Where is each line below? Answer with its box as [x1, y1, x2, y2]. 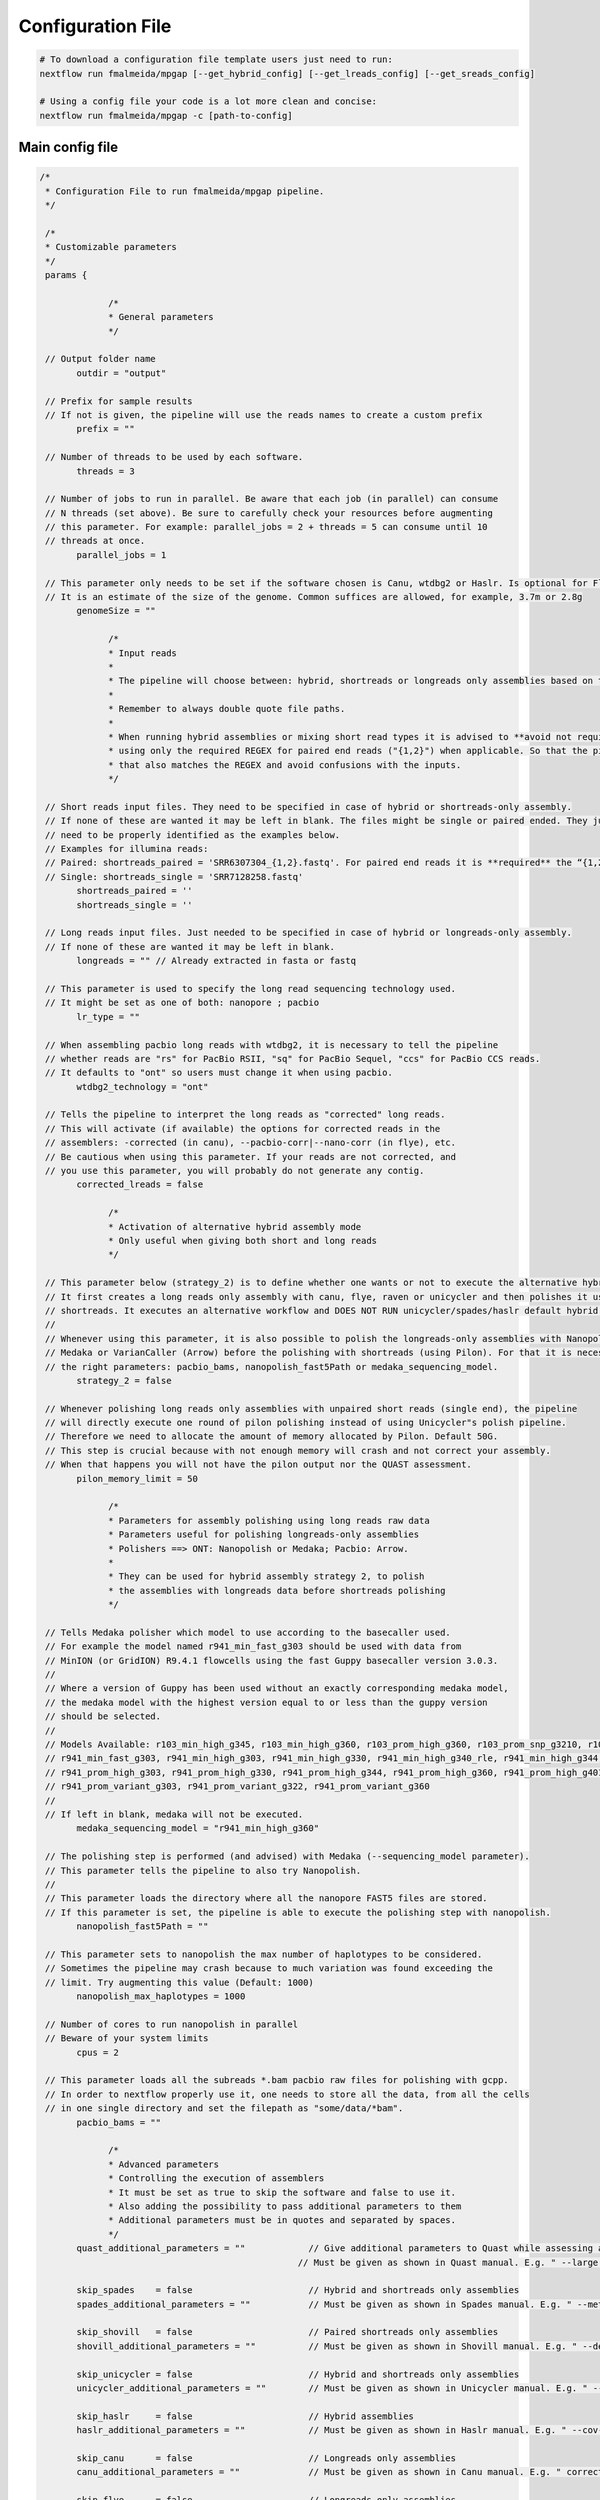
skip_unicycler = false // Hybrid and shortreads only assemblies [76, 2368, 520, 2380]
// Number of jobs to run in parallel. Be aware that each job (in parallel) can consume [45, 493, 499, 505]
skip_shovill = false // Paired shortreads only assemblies [76, 2326, 499, 2338]
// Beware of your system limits [45, 2033, 209, 2044]
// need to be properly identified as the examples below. [45, 829, 341, 840]
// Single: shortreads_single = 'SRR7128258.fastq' [45, 871, 304, 882]
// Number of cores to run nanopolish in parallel [45, 2018, 299, 2030]
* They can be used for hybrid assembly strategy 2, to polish [108, 1571, 425, 1582]
